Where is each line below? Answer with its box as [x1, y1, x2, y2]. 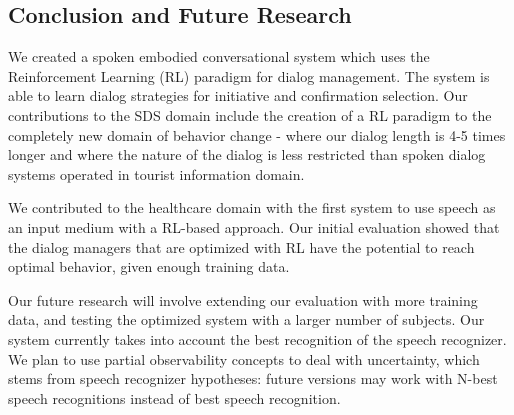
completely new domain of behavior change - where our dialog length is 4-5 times [8, 124, 506, 145]
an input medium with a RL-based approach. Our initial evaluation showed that [8, 216, 500, 237]
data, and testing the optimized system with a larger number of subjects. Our [8, 309, 485, 330]
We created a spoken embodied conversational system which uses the [8, 46, 430, 67]
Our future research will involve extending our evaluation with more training [8, 289, 478, 310]
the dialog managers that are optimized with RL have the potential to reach [8, 236, 475, 257]
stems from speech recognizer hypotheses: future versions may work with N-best [8, 368, 498, 389]
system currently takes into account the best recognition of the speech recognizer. [8, 328, 507, 349]
